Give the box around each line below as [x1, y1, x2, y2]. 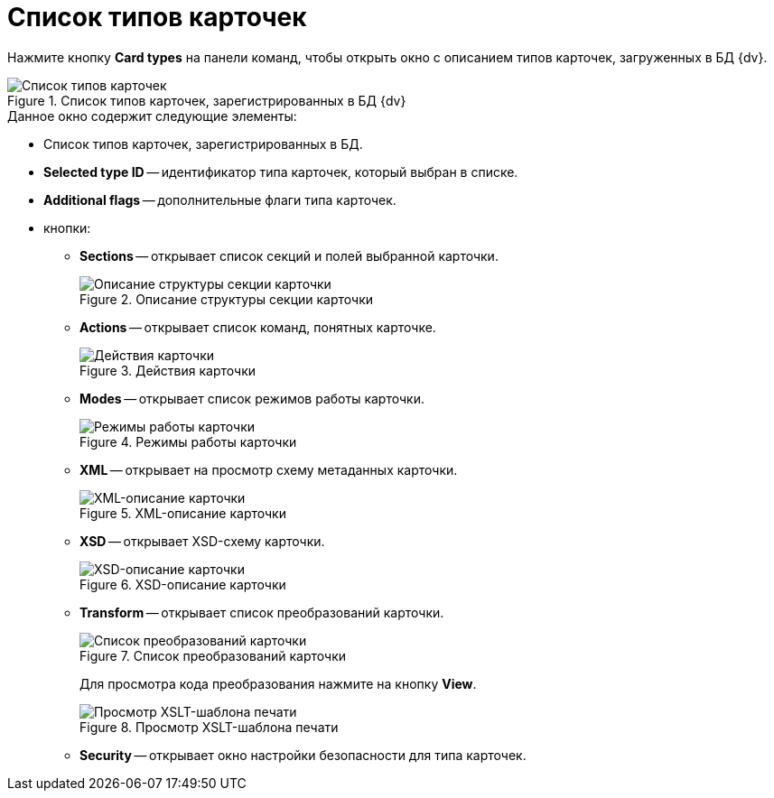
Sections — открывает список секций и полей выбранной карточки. [79, 247, 499, 264]
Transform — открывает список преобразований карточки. [79, 604, 444, 620]
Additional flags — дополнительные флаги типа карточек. [43, 191, 396, 208]
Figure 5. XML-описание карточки [79, 505, 286, 521]
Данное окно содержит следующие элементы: [7, 107, 297, 124]
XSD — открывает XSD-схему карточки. [79, 533, 325, 549]
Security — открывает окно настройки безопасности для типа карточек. [79, 747, 527, 763]
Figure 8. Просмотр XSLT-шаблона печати [79, 719, 339, 735]
